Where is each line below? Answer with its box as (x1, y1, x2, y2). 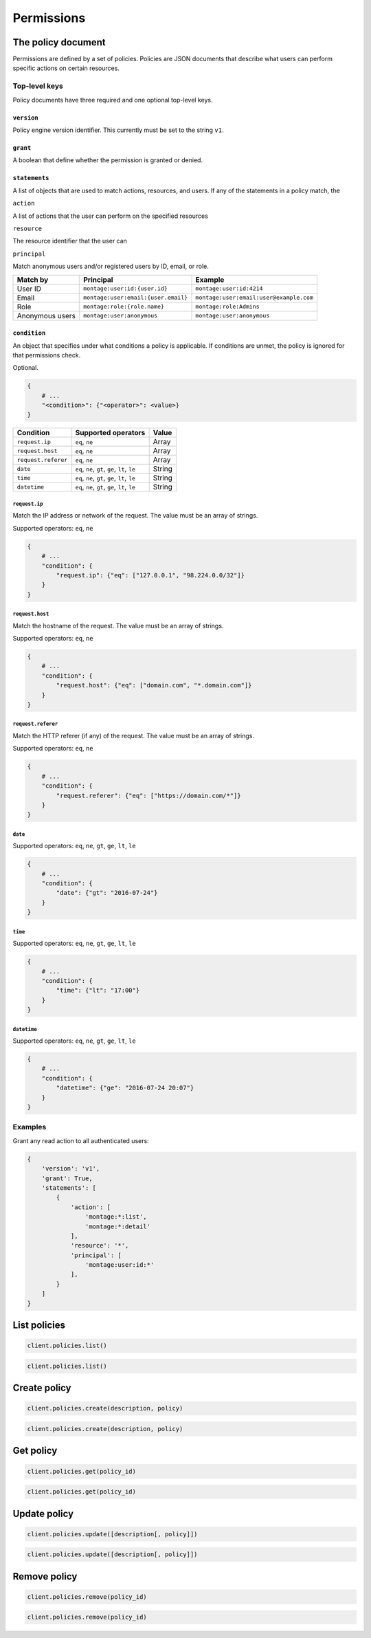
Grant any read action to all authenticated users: (12, 1136, 149, 1144)
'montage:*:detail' (85, 1222, 151, 1230)
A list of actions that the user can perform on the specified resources (12, 212, 209, 220)
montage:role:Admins (195, 303, 260, 310)
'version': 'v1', (41, 1165, 100, 1173)
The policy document (12, 36, 106, 48)
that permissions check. (12, 351, 81, 359)
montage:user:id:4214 (195, 285, 263, 292)
